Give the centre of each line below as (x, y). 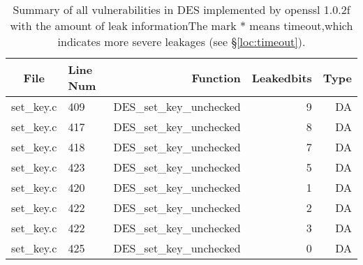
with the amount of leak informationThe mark (123, 25)
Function (216, 77)
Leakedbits (282, 77)
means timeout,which (301, 25)
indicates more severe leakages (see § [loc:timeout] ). (181, 41)
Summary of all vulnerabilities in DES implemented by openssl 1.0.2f (181, 9)
